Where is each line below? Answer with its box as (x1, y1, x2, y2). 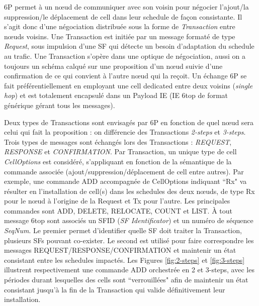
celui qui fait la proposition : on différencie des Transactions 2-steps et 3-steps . (4, 127, 246, 137)
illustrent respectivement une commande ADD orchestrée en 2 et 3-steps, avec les (4, 264, 254, 275)
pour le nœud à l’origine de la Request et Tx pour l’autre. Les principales (4, 195, 230, 206)
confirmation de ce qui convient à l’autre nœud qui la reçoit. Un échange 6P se (4, 70, 247, 81)
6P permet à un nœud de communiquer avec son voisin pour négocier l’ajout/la (4, 2, 249, 12)
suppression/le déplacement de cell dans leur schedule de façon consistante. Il (4, 11, 242, 22)
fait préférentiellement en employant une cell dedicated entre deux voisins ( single (4, 80, 253, 90)
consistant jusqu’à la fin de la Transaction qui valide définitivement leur (4, 284, 225, 294)
